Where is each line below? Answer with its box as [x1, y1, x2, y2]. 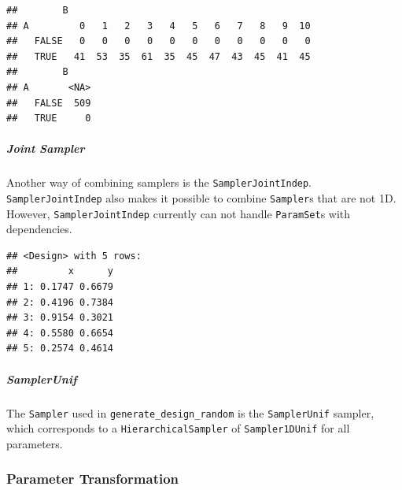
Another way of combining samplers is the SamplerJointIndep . [6, 174, 312, 191]
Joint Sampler [6, 140, 85, 157]
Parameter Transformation [6, 469, 179, 488]
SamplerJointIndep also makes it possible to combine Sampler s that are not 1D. [6, 189, 396, 206]
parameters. [6, 435, 63, 451]
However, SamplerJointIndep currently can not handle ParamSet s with [6, 205, 351, 221]
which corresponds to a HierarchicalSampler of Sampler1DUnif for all [6, 420, 350, 436]
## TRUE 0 [6, 113, 91, 124]
